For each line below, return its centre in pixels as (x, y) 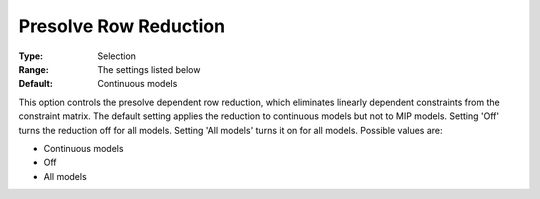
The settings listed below (149, 69)
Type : (31, 56)
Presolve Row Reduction (121, 26)
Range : (33, 69)
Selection (117, 56)
